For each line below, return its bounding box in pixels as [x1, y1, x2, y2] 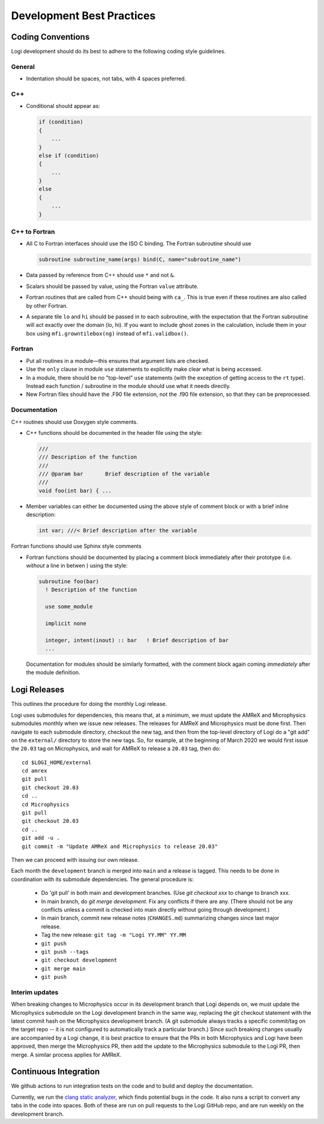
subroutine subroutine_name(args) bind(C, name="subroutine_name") [38, 256, 242, 263]
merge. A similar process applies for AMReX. [11, 1051, 122, 1058]
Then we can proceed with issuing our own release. [11, 856, 139, 863]
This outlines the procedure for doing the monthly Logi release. [11, 701, 167, 708]
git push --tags [41, 948, 89, 955]
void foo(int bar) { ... [38, 487, 112, 494]
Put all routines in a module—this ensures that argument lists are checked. [26, 357, 210, 364]
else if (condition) [38, 152, 99, 159]
